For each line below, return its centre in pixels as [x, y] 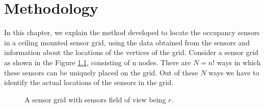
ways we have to [234, 72]
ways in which [239, 62]
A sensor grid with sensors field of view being [95, 99]
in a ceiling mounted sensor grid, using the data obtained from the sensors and [127, 42]
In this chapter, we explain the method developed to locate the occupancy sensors [132, 32]
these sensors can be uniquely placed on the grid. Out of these [101, 72]
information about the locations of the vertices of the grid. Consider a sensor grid [131, 52]
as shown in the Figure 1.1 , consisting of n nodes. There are [98, 62]
